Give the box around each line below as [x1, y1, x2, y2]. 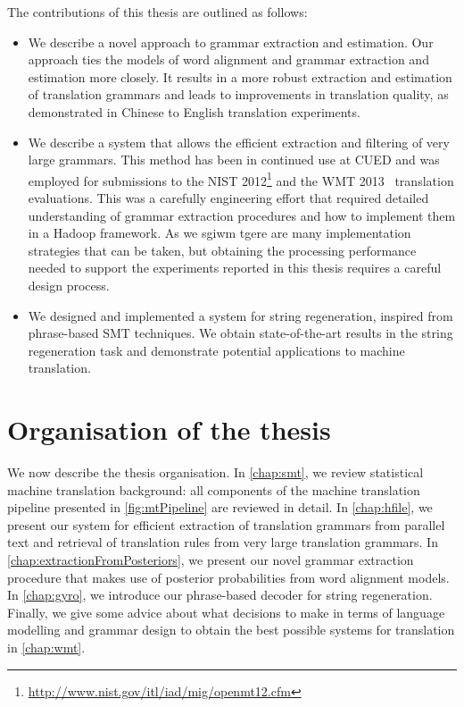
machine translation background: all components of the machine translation [7, 480, 420, 499]
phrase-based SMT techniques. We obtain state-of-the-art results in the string [28, 324, 453, 342]
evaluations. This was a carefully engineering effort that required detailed [28, 189, 429, 206]
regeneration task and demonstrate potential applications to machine [28, 341, 405, 359]
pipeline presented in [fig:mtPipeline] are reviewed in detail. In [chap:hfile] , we [7, 498, 433, 517]
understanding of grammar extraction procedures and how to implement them [28, 206, 456, 224]
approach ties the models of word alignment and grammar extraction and [28, 50, 429, 69]
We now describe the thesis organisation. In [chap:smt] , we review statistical [7, 463, 424, 482]
